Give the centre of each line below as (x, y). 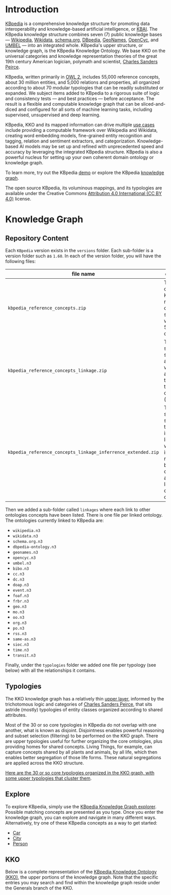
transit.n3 (24, 655)
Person (20, 843)
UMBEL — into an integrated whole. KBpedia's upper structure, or (74, 45)
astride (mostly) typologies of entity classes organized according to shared (84, 709)
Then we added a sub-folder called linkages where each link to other (78, 510)
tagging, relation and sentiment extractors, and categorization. (71, 141)
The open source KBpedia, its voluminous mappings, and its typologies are (84, 188)
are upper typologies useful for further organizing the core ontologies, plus (84, 741)
